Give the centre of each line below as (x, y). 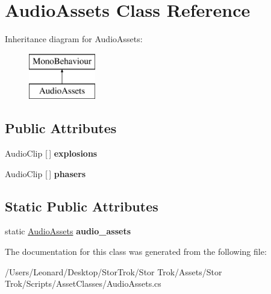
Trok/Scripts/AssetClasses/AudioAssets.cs (83, 283)
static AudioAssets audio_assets (68, 231)
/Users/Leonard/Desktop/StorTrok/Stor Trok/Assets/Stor (114, 271)
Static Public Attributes (82, 206)
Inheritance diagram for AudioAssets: (74, 39)
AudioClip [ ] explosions (51, 153)
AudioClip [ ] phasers (45, 173)
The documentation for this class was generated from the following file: (136, 252)
